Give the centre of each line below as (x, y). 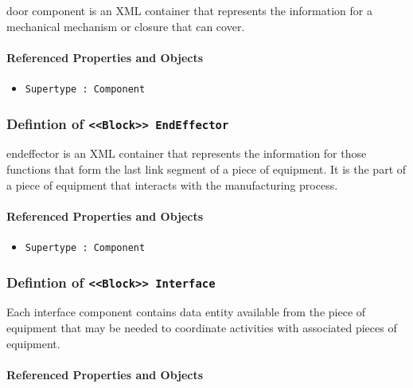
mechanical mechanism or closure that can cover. (126, 26)
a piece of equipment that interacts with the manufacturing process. (172, 184)
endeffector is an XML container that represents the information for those (187, 153)
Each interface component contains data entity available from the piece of (186, 312)
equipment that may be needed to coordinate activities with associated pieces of (202, 328)
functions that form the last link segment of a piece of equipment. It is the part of (206, 169)
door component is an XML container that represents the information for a (189, 10)
